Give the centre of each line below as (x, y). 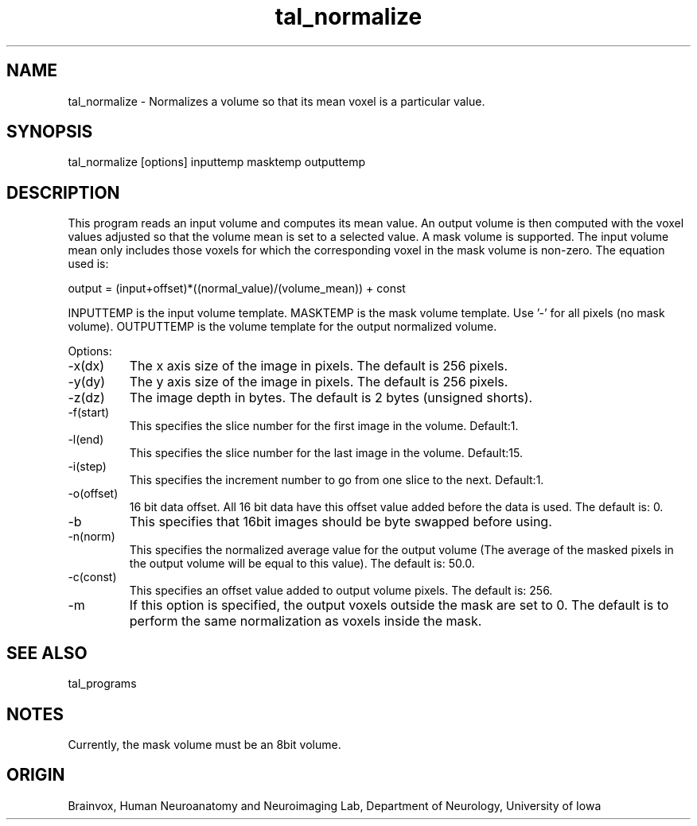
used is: (88, 264)
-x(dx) (86, 366)
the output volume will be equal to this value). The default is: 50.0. (302, 564)
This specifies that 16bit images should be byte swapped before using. (341, 522)
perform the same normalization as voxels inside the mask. (306, 621)
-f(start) (89, 413)
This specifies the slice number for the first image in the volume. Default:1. (324, 426)
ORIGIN (36, 775)
